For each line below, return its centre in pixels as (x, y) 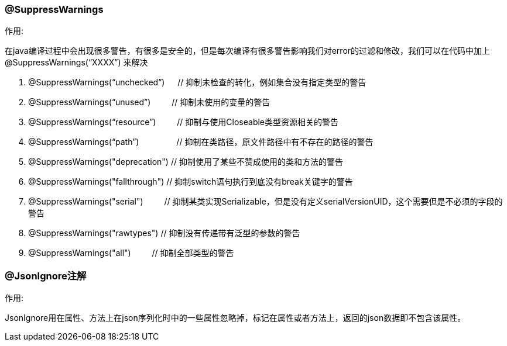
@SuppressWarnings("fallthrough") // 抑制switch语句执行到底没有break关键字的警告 (191, 182)
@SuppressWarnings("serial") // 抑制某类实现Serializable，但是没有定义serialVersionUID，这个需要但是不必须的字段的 (266, 202)
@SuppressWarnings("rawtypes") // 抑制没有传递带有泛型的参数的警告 (164, 233)
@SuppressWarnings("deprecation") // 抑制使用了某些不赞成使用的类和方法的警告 (186, 162)
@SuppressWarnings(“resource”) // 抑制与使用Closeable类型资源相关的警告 (184, 122)
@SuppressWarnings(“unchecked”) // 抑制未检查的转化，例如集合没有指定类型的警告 (197, 82)
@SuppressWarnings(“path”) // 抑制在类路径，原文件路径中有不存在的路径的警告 (201, 142)
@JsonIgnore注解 (46, 276)
